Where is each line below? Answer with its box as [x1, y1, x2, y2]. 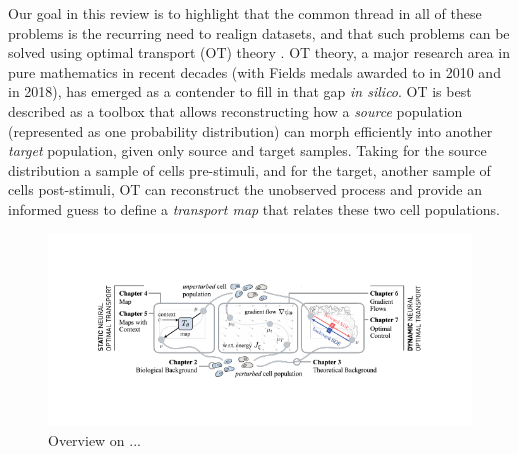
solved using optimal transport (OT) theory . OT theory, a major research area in [8, 42, 510, 63]
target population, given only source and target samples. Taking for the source [8, 140, 487, 161]
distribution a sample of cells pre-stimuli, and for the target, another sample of [8, 159, 491, 180]
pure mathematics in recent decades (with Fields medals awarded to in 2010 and [8, 61, 501, 82]
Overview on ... [48, 429, 141, 450]
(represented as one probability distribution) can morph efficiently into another [8, 120, 493, 141]
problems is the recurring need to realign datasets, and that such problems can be [8, 22, 510, 43]
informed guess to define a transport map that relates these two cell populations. [8, 198, 500, 219]
